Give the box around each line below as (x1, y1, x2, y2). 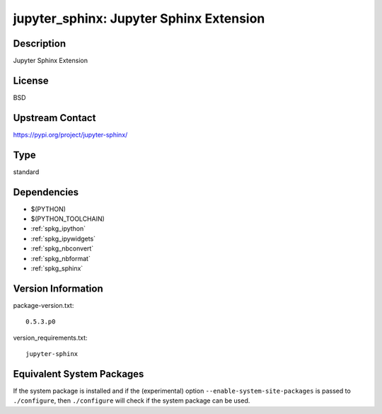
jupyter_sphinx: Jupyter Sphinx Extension (13, 11, 265, 26)
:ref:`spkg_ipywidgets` (30, 234, 95, 243)
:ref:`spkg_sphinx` (30, 264, 83, 272)
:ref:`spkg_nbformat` (30, 254, 91, 263)
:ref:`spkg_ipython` (30, 224, 86, 233)
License (13, 74, 49, 86)
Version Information (13, 282, 103, 294)
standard (13, 167, 40, 176)
